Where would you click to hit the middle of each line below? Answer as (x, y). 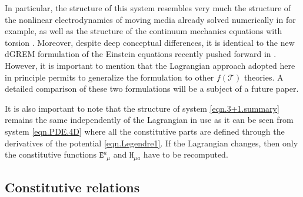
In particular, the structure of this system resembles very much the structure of (148, 8)
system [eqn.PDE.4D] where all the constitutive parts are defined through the (145, 131)
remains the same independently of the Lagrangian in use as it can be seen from (149, 120)
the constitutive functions (51, 154)
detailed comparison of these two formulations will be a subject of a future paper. (152, 89)
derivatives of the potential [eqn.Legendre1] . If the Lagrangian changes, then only (151, 143)
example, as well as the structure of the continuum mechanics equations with (144, 31)
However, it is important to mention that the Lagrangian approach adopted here (150, 65)
